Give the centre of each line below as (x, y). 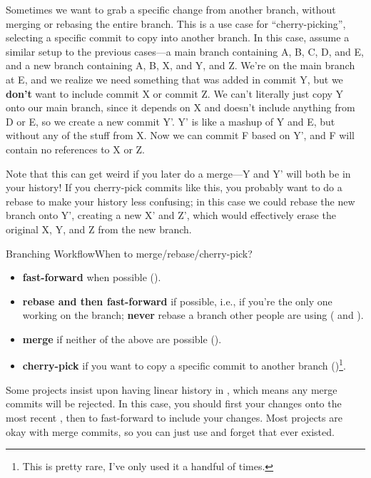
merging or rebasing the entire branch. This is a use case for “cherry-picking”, (176, 23)
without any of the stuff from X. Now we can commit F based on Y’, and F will (180, 135)
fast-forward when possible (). (92, 277)
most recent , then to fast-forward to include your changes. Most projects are (174, 417)
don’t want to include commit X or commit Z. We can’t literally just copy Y (175, 93)
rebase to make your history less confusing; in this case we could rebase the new (181, 201)
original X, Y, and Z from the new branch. (99, 229)
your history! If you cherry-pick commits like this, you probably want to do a (174, 187)
